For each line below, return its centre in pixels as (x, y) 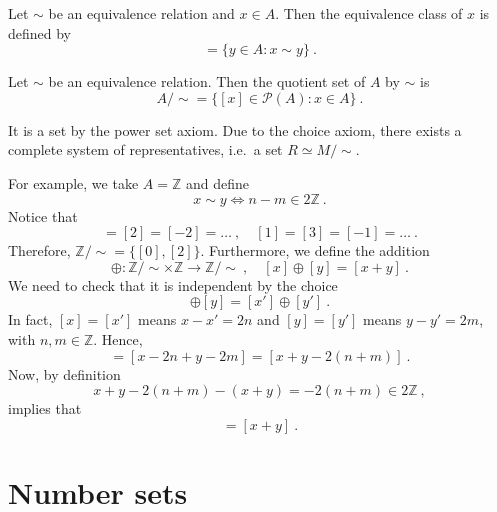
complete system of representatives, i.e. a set (145, 149)
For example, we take (73, 182)
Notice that (43, 215)
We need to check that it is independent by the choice (173, 284)
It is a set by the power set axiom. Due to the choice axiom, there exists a (235, 129)
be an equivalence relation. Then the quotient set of (207, 81)
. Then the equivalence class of (369, 13)
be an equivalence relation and (141, 13)
